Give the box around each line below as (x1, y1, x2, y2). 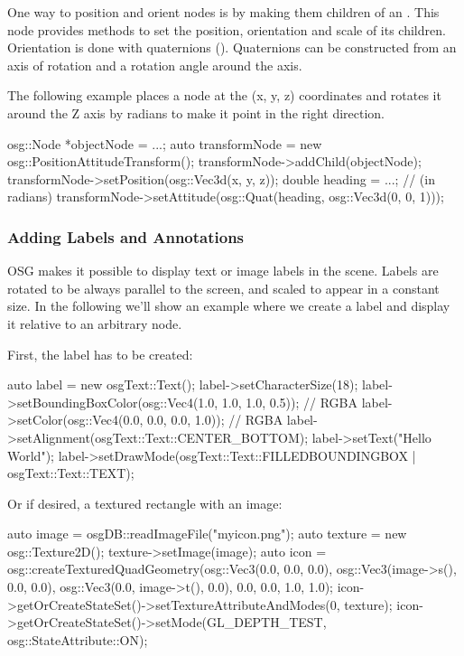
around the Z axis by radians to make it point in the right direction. (7, 103, 385, 122)
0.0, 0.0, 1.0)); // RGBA (146, 410, 283, 429)
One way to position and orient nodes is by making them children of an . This (7, 3, 440, 21)
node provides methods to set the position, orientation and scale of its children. (7, 20, 446, 39)
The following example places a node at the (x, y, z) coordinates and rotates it (7, 86, 441, 105)
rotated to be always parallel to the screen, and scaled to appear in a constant (7, 278, 440, 297)
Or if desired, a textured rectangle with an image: (7, 493, 283, 512)
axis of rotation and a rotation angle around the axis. (7, 55, 302, 74)
